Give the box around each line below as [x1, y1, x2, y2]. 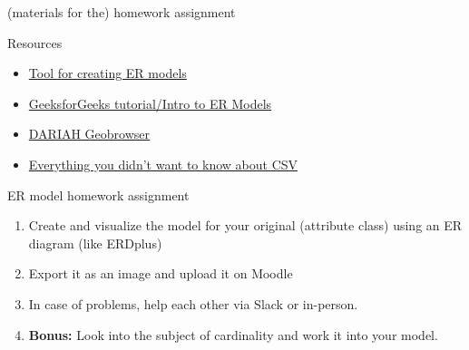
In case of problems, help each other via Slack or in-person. [28, 294, 358, 313]
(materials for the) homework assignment [7, 3, 236, 21]
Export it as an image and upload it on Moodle [28, 264, 293, 283]
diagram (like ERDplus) [28, 233, 162, 252]
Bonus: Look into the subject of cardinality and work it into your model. [28, 325, 438, 344]
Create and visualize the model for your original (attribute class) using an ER [28, 216, 463, 235]
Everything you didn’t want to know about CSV [28, 154, 298, 173]
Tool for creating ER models [28, 63, 187, 83]
